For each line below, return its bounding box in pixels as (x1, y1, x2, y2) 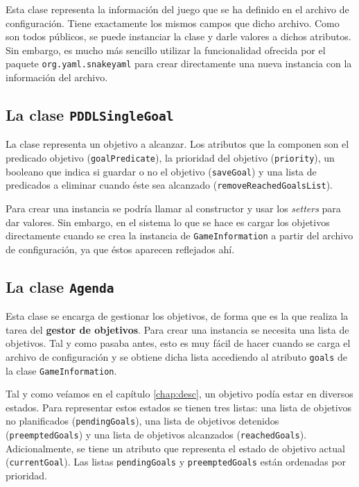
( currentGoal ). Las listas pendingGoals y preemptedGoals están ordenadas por (6, 454, 347, 469)
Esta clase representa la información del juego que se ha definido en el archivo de (6, 2, 349, 16)
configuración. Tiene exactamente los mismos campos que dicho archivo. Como (6, 15, 340, 30)
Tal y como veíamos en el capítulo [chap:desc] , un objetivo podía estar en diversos (6, 386, 353, 401)
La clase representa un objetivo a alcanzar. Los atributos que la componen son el (6, 137, 349, 151)
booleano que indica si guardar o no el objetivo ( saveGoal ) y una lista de (6, 164, 317, 178)
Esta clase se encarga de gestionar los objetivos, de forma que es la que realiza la (6, 309, 349, 323)
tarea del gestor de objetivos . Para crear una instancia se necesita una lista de (6, 322, 349, 336)
